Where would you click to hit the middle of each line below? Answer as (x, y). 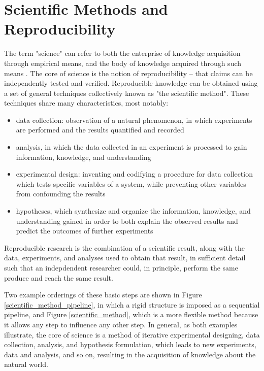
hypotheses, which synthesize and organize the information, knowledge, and (133, 211)
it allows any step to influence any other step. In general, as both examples (121, 324)
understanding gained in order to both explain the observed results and (127, 221)
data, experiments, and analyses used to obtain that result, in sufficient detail (125, 258)
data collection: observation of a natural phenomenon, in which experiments (134, 120)
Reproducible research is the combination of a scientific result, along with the (124, 247)
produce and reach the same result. (59, 277)
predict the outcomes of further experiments (85, 231)
